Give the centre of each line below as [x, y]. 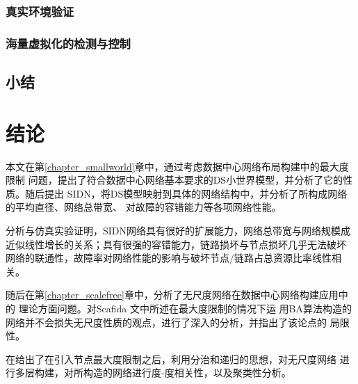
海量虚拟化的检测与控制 [68, 43]
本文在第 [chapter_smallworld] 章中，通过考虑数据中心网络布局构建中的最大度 [177, 166]
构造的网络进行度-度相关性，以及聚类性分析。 [187, 373]
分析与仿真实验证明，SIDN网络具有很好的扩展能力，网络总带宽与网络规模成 [178, 230]
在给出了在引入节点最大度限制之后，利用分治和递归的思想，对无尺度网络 [171, 359]
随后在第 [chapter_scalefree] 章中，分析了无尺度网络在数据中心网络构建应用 [172, 295]
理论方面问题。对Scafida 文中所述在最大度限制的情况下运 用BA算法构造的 [185, 308]
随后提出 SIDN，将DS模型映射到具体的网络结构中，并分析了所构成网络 [186, 193]
